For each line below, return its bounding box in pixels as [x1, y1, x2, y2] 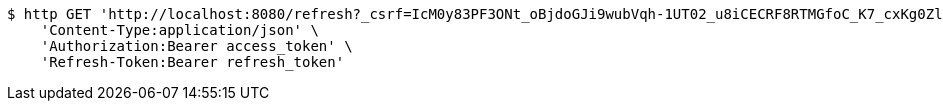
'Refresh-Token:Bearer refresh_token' [40, 54, 345, 70]
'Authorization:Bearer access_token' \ [40, 38, 353, 54]
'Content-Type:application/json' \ [40, 22, 319, 38]
